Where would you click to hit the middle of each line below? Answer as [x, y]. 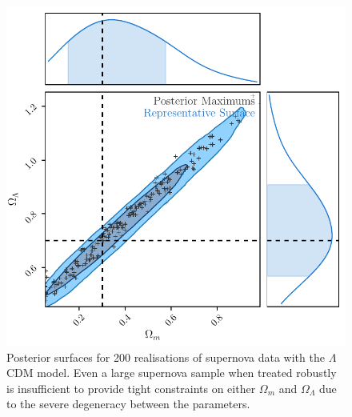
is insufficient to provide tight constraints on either [131, 388]
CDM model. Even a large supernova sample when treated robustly [172, 373]
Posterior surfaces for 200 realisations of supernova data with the [166, 357]
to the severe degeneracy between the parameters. [128, 404]
